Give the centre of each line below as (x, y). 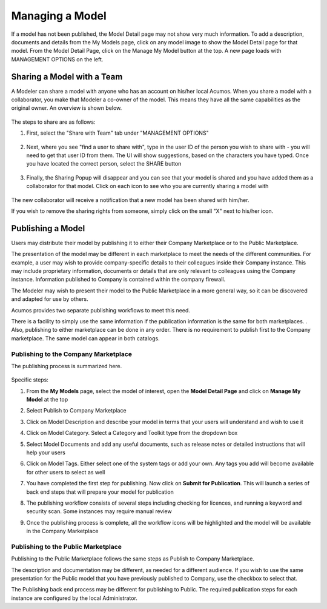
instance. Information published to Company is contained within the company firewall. (118, 280)
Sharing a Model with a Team (67, 77)
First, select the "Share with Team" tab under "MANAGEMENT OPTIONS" (117, 133)
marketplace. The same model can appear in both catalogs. (85, 338)
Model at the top (47, 400)
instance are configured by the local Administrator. (74, 598)
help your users (46, 453)
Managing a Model (59, 16)
